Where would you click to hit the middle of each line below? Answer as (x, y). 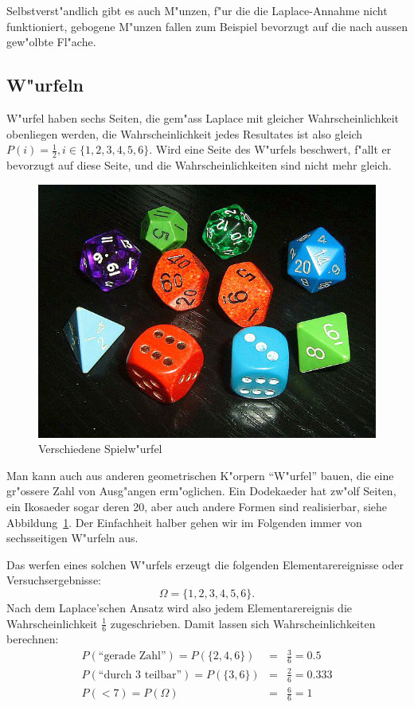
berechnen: (33, 639)
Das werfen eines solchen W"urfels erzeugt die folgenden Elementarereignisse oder (205, 564)
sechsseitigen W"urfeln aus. (72, 538)
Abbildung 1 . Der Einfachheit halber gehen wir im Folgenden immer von (184, 522)
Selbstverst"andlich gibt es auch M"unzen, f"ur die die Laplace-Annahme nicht (197, 10)
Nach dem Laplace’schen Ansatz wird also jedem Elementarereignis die (179, 607)
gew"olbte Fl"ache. (51, 42)
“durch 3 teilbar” (140, 675)
